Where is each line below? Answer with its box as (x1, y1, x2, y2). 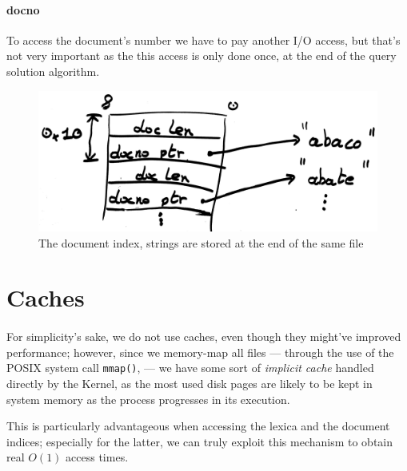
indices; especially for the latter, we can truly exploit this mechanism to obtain (6, 433, 393, 449)
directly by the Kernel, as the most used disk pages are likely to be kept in (6, 374, 373, 391)
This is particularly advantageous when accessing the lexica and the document (6, 418, 390, 434)
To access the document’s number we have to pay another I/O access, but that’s (6, 31, 401, 48)
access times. (66, 449, 129, 465)
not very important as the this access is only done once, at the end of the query (6, 47, 397, 64)
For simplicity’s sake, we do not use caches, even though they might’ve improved (6, 328, 401, 345)
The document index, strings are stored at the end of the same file (38, 234, 364, 251)
